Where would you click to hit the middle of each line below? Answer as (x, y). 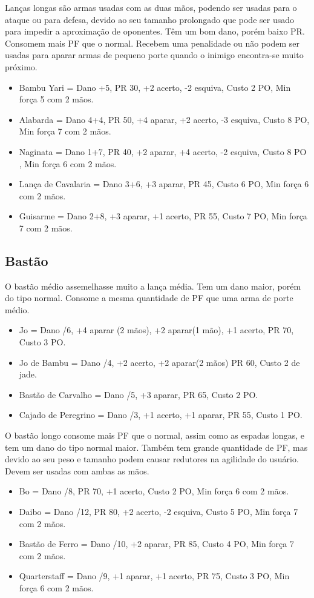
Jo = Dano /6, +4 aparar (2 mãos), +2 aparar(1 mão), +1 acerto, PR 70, (156, 330)
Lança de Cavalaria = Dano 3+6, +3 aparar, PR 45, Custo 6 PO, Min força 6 (164, 184)
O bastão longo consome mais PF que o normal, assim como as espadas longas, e (155, 435)
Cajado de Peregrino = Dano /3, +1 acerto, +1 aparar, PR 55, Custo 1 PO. (161, 415)
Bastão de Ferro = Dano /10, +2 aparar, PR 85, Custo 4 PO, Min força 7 (156, 544)
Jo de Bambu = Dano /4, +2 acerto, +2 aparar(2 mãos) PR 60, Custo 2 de (159, 362)
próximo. (21, 66)
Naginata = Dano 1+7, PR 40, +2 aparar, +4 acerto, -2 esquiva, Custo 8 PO (163, 151)
